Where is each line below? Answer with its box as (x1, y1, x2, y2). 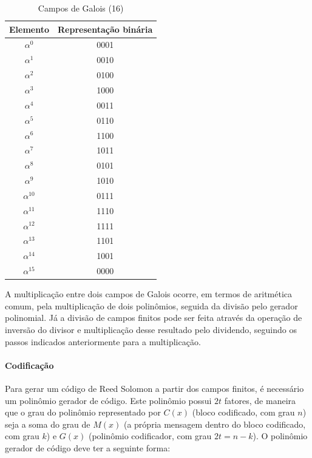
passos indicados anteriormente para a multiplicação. (5, 335, 201, 348)
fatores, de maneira (224, 394, 296, 406)
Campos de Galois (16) (38, 2, 124, 14)
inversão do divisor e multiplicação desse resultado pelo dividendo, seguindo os (5, 323, 297, 335)
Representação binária (58, 22, 153, 35)
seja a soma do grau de (5, 417, 90, 430)
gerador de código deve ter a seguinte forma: (5, 441, 171, 454)
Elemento (9, 22, 50, 35)
